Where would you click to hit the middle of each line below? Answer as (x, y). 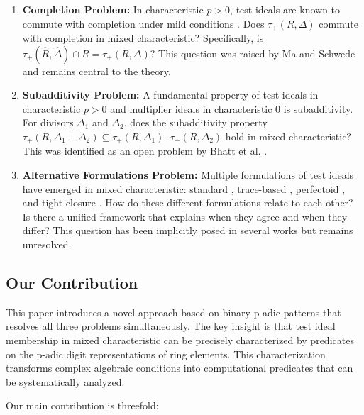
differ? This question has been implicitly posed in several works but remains (188, 230)
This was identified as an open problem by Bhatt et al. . (145, 151)
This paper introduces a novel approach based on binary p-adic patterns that (173, 312)
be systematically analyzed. (65, 381)
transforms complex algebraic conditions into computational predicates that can (180, 368)
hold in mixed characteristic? (288, 137)
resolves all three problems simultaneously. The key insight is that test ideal (171, 326)
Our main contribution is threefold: (82, 405)
